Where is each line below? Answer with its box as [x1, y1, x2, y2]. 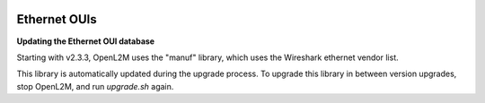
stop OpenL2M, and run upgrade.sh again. [16, 81, 174, 91]
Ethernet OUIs [16, 12, 98, 27]
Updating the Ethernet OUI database [16, 36, 155, 47]
